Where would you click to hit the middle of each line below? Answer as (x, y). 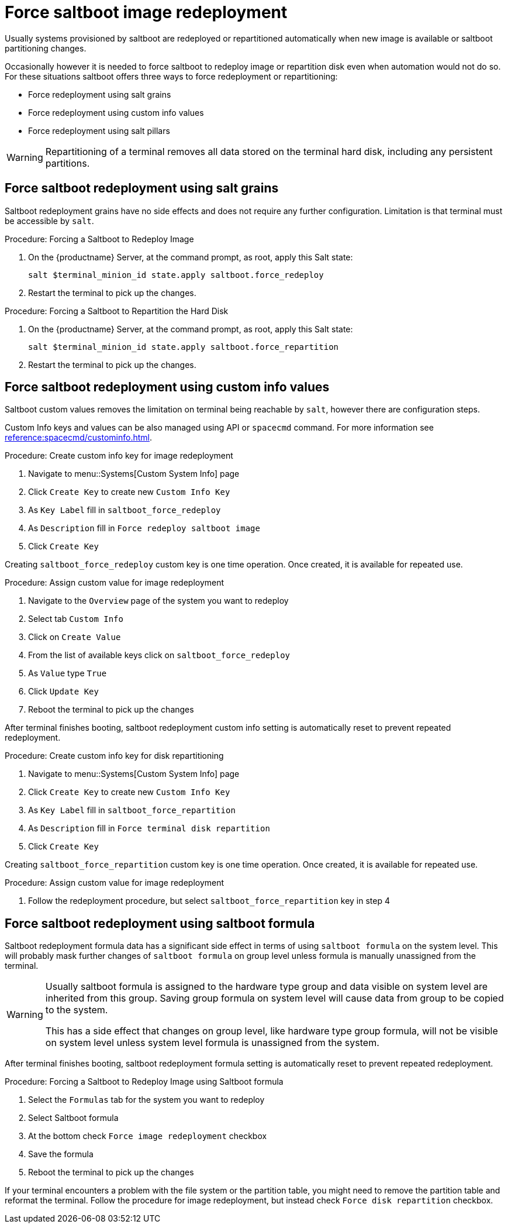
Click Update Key (63, 692)
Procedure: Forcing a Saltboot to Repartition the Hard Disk (117, 311)
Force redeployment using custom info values (116, 112)
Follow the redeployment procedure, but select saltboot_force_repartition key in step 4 (209, 901)
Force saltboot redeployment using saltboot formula (160, 923)
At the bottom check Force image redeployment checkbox (148, 1136)
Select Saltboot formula (73, 1118)
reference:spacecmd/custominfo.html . (78, 438)
